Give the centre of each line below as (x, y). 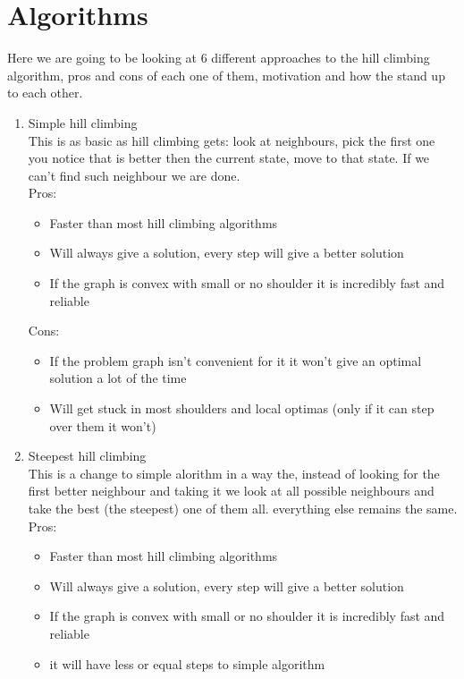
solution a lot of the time (118, 378)
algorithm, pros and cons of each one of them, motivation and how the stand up (226, 75)
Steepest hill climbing (87, 456)
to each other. (45, 93)
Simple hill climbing (83, 122)
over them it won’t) (103, 425)
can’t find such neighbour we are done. (134, 175)
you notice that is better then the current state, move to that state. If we (229, 158)
